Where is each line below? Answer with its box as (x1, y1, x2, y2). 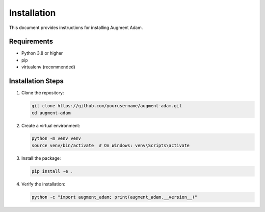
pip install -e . (31, 168, 74, 174)
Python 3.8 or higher (21, 50, 63, 56)
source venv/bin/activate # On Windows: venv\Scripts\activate (31, 143, 190, 148)
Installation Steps (9, 77, 64, 86)
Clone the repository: (21, 90, 64, 96)
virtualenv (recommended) (21, 64, 76, 70)
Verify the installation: (21, 181, 66, 187)
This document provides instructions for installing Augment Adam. (9, 25, 143, 30)
